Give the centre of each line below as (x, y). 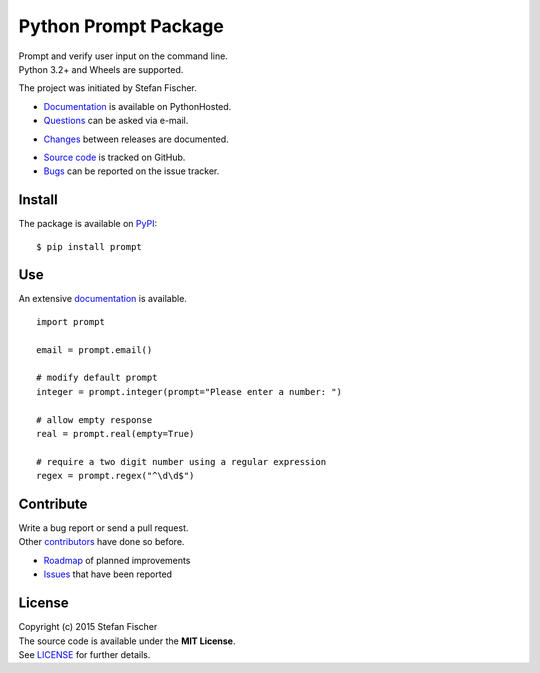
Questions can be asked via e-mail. (116, 121)
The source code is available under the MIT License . (127, 641)
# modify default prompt (97, 378)
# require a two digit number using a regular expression (181, 461)
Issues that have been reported (108, 574)
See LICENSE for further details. (84, 654)
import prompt (70, 321)
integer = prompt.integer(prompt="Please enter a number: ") (189, 391)
